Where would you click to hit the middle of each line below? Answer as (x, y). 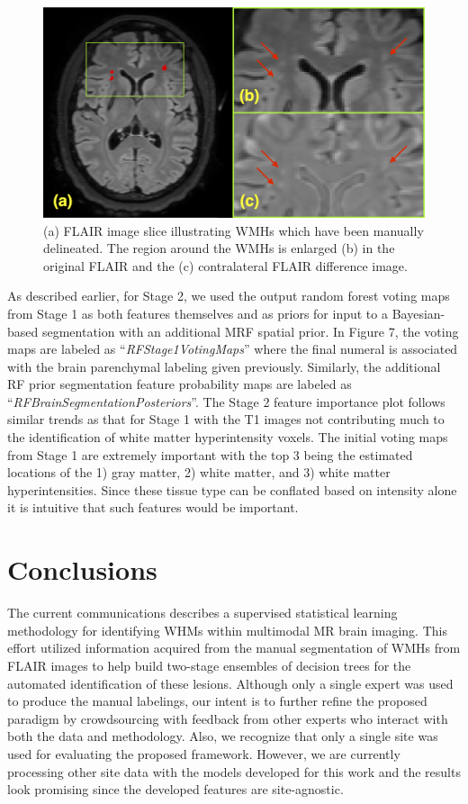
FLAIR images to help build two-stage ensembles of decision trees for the (209, 665)
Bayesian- (418, 313)
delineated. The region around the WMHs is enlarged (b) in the (219, 248)
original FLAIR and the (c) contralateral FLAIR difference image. (225, 265)
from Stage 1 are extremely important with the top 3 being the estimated (210, 454)
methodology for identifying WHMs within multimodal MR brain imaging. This (227, 630)
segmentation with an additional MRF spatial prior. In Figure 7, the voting (250, 331)
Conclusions (82, 569)
